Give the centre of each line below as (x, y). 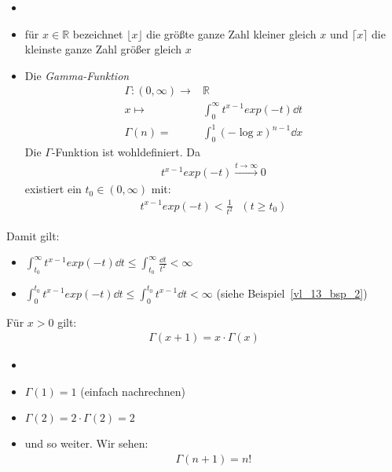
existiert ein (53, 189)
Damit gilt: (33, 235)
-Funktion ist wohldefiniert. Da (126, 152)
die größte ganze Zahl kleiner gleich (231, 33)
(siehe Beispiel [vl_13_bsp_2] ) (292, 293)
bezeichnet (98, 33)
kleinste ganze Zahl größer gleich (103, 49)
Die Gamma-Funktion (77, 75)
